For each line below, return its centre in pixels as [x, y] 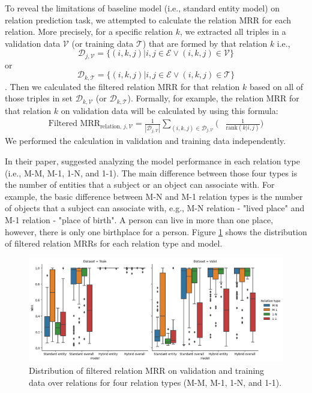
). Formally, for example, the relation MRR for [213, 98]
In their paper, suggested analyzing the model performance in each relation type [152, 160]
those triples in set [39, 98]
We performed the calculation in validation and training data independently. [145, 141]
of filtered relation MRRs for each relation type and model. [114, 243]
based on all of [277, 86]
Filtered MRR [74, 124]
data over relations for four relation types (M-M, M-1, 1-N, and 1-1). [155, 382]
